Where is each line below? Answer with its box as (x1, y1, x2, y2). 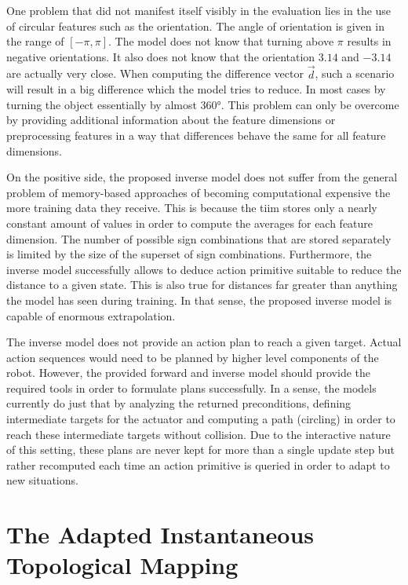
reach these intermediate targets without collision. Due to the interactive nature (6, 426, 391, 442)
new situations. (6, 472, 78, 488)
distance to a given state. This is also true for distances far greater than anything (6, 276, 398, 293)
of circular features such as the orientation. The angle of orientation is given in (6, 17, 384, 34)
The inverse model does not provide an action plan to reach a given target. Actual (6, 334, 402, 350)
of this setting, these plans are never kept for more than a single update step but (6, 441, 395, 458)
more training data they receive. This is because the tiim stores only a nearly (6, 199, 377, 216)
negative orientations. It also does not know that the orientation (6, 48, 315, 64)
